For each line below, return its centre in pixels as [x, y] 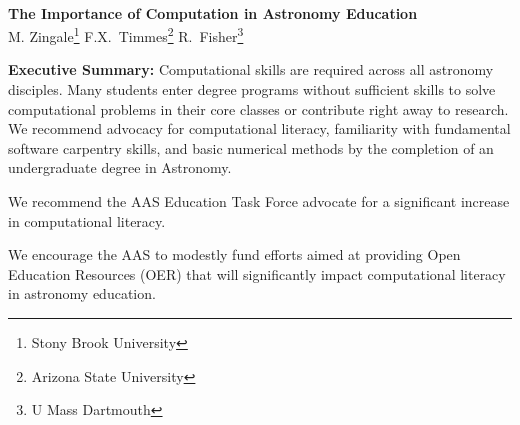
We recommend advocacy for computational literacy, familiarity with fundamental [259, 128]
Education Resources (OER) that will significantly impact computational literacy [257, 273]
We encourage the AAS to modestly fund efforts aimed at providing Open [234, 254]
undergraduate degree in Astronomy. [120, 167]
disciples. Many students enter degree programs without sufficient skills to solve [252, 89]
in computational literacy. [87, 220]
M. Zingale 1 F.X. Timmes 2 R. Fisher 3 [126, 34]
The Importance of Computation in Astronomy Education [213, 12]
